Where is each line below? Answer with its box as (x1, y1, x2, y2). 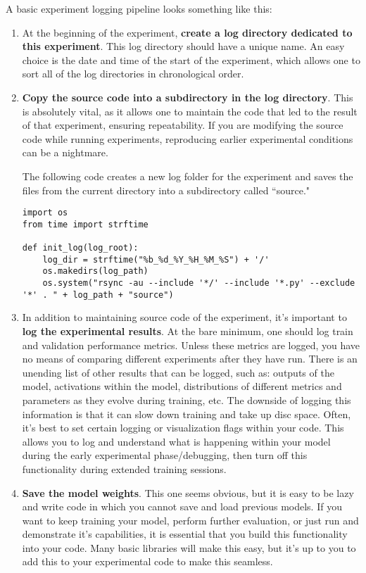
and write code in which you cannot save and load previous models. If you (22, 499, 342, 514)
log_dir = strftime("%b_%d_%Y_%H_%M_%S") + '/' (42, 254, 270, 265)
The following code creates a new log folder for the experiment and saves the (22, 168, 353, 183)
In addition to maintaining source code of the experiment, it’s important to (22, 310, 347, 325)
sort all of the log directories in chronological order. (22, 66, 244, 81)
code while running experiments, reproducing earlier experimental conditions (22, 131, 353, 146)
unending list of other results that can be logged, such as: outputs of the (22, 365, 334, 379)
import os (22, 208, 68, 218)
